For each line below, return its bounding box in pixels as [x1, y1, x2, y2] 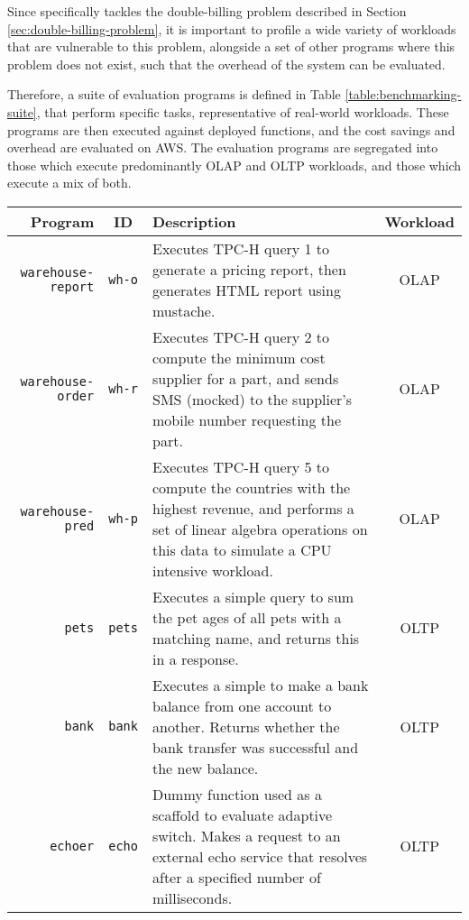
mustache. [152, 299, 216, 321]
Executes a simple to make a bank [152, 674, 369, 695]
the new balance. [152, 757, 259, 778]
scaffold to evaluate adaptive [152, 804, 333, 825]
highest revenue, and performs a [152, 497, 354, 519]
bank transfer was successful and [152, 736, 359, 758]
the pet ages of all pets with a [152, 606, 342, 628]
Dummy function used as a [152, 783, 322, 805]
